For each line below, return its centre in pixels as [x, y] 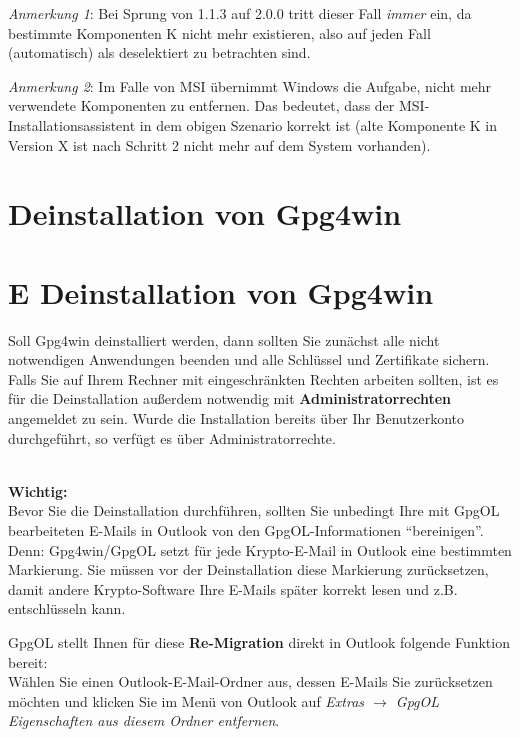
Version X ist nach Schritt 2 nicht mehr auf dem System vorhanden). [219, 144]
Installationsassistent [72, 124]
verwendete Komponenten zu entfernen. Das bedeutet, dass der [201, 105]
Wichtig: [38, 490]
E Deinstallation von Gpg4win [221, 291]
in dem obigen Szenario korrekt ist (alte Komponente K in [318, 124]
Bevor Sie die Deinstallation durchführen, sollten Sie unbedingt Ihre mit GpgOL [254, 510]
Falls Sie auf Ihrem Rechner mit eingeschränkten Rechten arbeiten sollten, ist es [253, 378]
